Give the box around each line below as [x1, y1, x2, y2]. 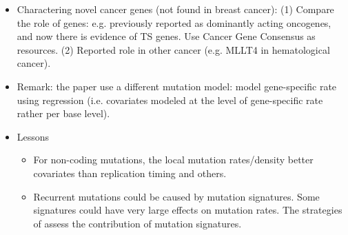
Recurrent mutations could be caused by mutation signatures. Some [33, 189, 320, 203]
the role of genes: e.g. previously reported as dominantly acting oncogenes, [17, 15, 331, 30]
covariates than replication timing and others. [33, 165, 227, 180]
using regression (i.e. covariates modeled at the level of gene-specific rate [17, 92, 323, 107]
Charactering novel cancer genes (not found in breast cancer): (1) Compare [17, 2, 334, 16]
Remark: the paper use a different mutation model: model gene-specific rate [17, 79, 337, 93]
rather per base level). [17, 106, 110, 121]
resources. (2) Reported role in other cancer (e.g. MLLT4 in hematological [17, 42, 330, 57]
